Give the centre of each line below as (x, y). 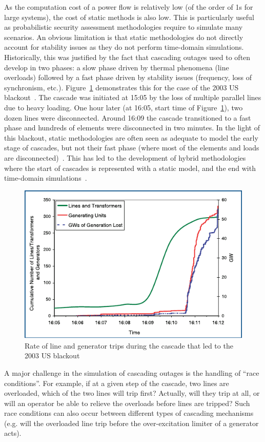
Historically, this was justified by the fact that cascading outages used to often (127, 57)
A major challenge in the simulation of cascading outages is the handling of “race (132, 372)
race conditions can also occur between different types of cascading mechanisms (129, 413)
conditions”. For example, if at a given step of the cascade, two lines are (117, 383)
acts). (13, 433)
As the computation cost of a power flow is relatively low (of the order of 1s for (129, 7)
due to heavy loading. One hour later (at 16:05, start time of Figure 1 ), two (124, 107)
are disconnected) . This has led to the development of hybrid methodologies (125, 157)
